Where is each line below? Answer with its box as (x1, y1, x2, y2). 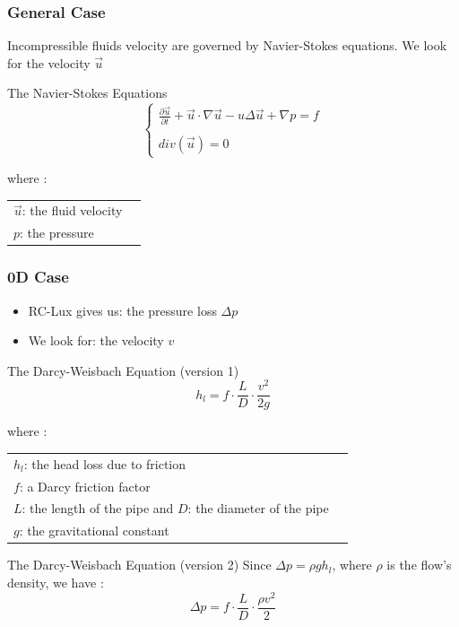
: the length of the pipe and (22, 499, 174, 518)
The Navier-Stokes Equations (7, 83, 168, 102)
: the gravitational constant (19, 521, 169, 540)
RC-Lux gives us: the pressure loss (28, 300, 217, 319)
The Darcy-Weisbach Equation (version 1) (7, 361, 239, 379)
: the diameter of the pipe (187, 499, 329, 518)
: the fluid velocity (22, 201, 123, 220)
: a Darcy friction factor (19, 476, 151, 495)
